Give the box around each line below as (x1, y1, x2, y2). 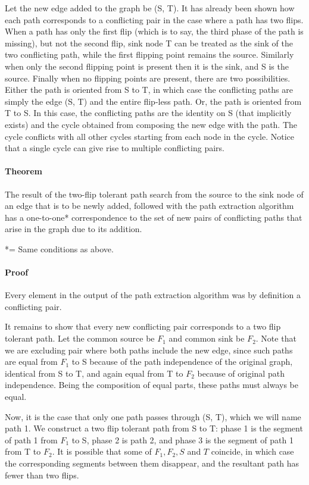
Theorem (5, 165, 42, 177)
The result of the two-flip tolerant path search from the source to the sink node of (5, 187, 304, 200)
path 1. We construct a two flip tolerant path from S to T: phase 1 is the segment (5, 422, 303, 434)
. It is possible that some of (52, 445, 152, 458)
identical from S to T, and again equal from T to (5, 367, 183, 379)
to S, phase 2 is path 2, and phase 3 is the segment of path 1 (71, 433, 294, 446)
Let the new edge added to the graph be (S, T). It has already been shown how (5, 2, 295, 14)
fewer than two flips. (5, 468, 79, 481)
